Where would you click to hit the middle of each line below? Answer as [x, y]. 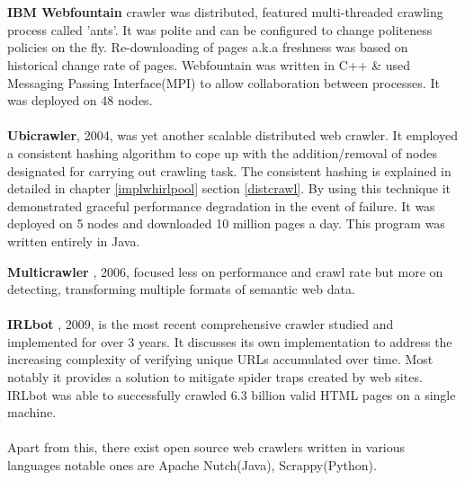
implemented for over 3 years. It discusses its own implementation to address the [230, 341]
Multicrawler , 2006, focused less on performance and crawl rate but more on [225, 271]
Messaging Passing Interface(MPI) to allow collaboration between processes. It [224, 82]
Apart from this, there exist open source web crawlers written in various [206, 447]
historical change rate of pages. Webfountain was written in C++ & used [209, 64]
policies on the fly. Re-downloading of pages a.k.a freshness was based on [208, 47]
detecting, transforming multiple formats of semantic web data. [181, 289]
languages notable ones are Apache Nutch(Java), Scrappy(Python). [192, 465]
